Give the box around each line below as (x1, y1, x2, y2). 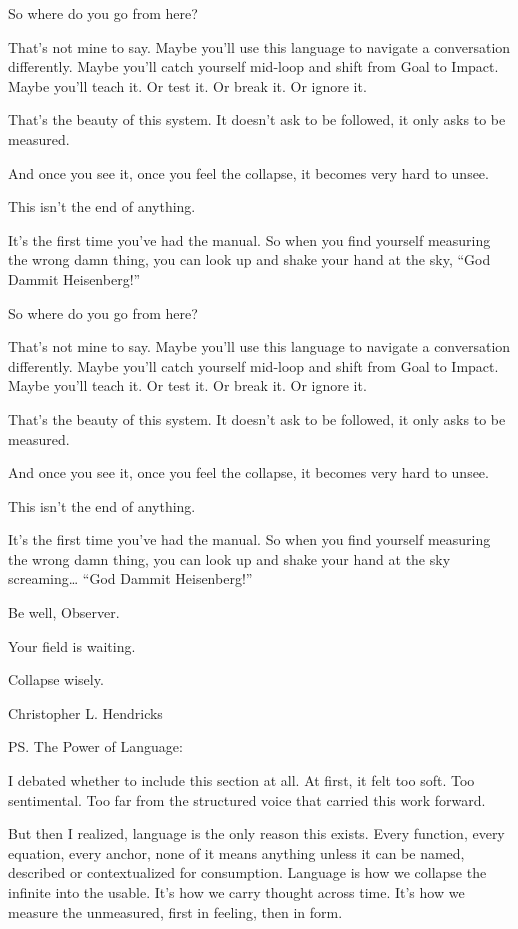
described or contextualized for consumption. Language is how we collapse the (8, 862, 487, 883)
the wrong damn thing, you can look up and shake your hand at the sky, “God (8, 249, 491, 270)
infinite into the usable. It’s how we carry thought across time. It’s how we (8, 882, 465, 902)
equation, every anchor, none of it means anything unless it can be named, (8, 842, 465, 863)
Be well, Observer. (8, 602, 120, 623)
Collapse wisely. (8, 669, 104, 690)
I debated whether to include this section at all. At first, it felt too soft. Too (8, 770, 475, 791)
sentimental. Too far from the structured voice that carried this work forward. (8, 789, 486, 810)
